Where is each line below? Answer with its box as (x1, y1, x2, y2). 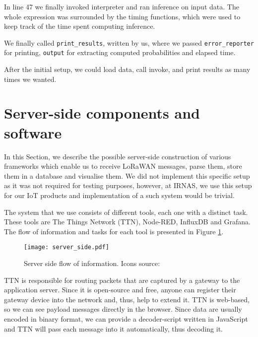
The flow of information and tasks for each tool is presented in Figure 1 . (4, 226, 224, 236)
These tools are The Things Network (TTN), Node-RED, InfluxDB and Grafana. (4, 216, 251, 227)
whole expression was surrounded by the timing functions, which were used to (4, 11, 241, 21)
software (4, 122, 62, 142)
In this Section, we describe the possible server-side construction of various (4, 151, 231, 161)
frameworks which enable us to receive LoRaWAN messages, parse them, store (4, 161, 242, 171)
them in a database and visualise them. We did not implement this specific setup (4, 170, 250, 181)
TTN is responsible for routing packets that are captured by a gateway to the (4, 274, 240, 285)
